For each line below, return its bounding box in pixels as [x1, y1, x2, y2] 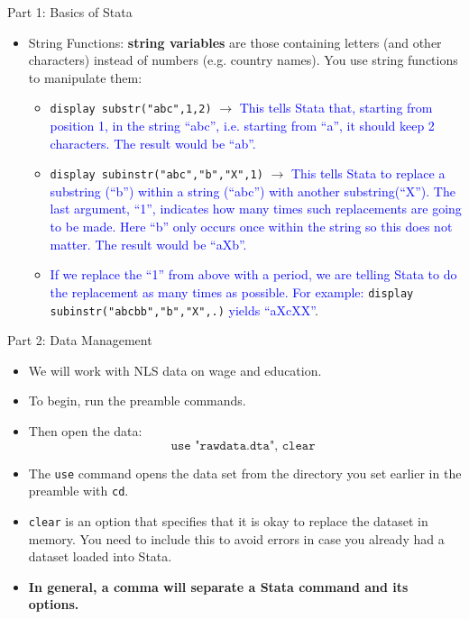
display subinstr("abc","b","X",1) [50, 168, 263, 182]
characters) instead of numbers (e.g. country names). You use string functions [28, 50, 458, 69]
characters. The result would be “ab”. [50, 133, 256, 152]
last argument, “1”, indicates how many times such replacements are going [50, 199, 462, 218]
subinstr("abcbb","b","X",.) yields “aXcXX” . [50, 300, 318, 319]
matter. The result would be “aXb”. [50, 234, 247, 253]
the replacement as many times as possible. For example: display [50, 282, 414, 301]
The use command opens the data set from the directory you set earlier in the [28, 463, 462, 482]
